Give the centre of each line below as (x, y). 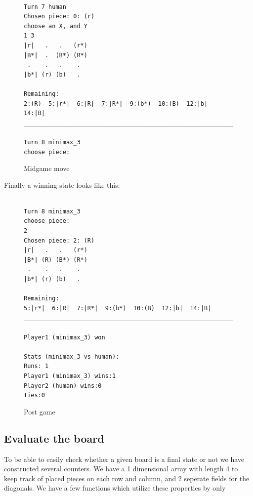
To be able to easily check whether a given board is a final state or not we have (124, 459)
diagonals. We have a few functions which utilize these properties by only (115, 488)
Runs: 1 (36, 366)
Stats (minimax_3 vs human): (72, 356)
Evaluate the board (54, 438)
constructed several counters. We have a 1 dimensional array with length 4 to (121, 469)
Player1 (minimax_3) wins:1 (70, 376)
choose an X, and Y (56, 26)
